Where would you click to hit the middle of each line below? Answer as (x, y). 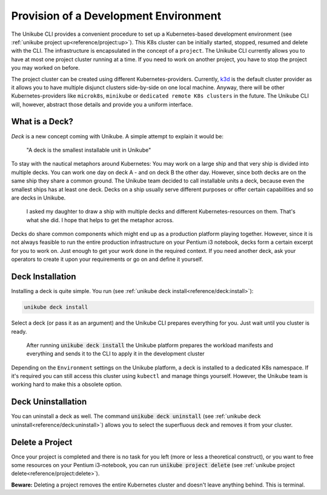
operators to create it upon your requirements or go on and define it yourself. (107, 259)
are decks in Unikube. (38, 198)
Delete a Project (42, 442)
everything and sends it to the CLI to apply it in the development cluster (116, 354)
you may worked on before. (45, 68)
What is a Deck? (42, 122)
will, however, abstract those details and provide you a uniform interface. (102, 104)
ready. (19, 331)
